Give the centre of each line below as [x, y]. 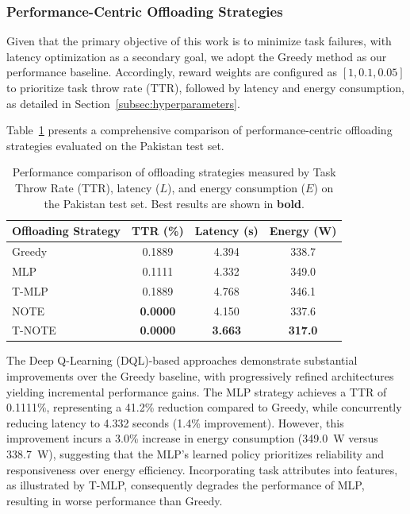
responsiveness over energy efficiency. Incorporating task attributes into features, [202, 469]
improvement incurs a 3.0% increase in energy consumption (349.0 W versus [192, 438]
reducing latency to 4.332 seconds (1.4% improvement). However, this [175, 422]
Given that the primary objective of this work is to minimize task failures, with [199, 41]
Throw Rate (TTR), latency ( [88, 187]
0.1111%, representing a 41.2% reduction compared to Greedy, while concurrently [204, 407]
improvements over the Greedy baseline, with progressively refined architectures [200, 376]
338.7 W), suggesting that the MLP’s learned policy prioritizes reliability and [195, 454]
